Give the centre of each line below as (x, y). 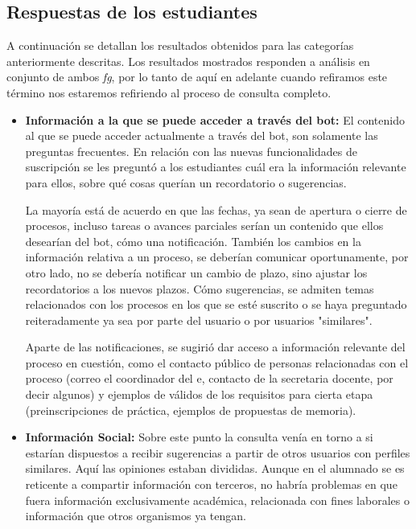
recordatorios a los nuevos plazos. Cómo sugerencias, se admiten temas (200, 288)
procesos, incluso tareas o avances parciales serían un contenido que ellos (204, 226)
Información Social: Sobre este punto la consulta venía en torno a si (199, 437)
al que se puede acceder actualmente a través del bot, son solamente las (202, 135)
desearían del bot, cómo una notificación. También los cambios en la (193, 241)
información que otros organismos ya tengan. (136, 516)
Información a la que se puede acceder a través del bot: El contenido (215, 119)
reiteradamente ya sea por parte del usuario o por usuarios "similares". (199, 320)
